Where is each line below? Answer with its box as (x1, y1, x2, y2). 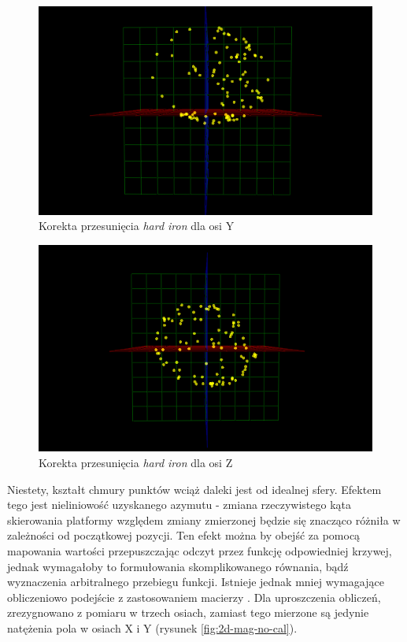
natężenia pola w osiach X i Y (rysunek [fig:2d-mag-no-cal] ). (7, 620, 298, 636)
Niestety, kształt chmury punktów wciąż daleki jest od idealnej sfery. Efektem (7, 481, 382, 497)
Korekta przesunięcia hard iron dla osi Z (39, 455, 233, 471)
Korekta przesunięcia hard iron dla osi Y (39, 217, 235, 234)
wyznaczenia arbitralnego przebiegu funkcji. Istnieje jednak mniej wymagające (7, 573, 384, 590)
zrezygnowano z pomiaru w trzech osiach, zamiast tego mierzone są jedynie (7, 604, 369, 621)
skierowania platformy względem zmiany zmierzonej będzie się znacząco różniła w (7, 511, 401, 528)
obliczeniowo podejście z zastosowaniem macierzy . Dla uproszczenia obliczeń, (7, 588, 381, 605)
